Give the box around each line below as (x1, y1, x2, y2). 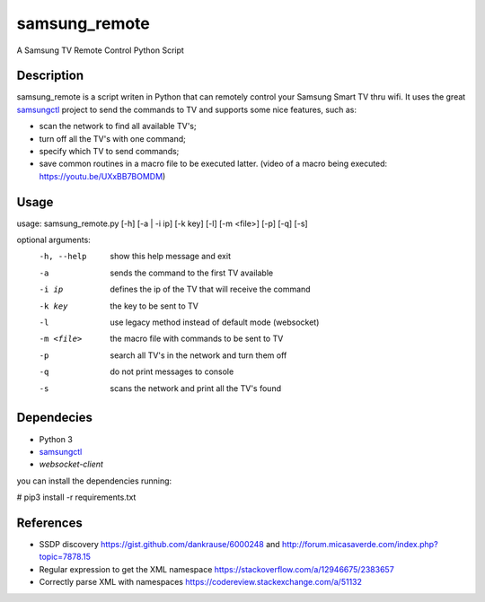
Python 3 (39, 433, 74, 444)
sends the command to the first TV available (110, 267, 274, 278)
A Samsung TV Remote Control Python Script (16, 45, 184, 56)
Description (16, 68, 84, 83)
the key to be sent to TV (110, 301, 199, 311)
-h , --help (39, 251, 87, 262)
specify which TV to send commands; (39, 146, 180, 157)
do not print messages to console (110, 366, 234, 377)
